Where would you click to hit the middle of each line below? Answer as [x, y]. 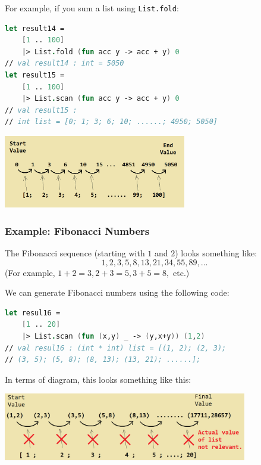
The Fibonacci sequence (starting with [75, 253]
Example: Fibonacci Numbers [77, 230]
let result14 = [35, 28]
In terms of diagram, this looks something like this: [98, 379]
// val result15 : [41, 110]
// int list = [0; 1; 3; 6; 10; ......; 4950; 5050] [111, 122]
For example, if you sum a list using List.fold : [92, 8]
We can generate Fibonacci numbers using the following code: [117, 292]
